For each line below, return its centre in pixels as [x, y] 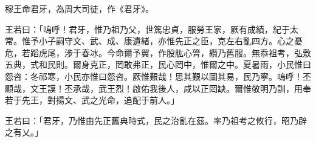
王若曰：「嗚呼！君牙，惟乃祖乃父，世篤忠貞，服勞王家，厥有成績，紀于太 [152, 29]
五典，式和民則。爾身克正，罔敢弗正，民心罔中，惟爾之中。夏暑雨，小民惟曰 [158, 64]
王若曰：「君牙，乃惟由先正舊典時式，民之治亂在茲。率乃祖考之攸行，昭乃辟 [156, 120]
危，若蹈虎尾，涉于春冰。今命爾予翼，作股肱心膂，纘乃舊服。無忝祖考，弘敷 [158, 52]
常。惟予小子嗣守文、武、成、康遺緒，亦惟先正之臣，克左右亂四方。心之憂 [154, 41]
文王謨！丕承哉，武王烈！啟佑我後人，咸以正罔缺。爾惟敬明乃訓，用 [166, 88]
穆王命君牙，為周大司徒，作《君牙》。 [79, 8]
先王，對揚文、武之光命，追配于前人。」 [100, 100]
